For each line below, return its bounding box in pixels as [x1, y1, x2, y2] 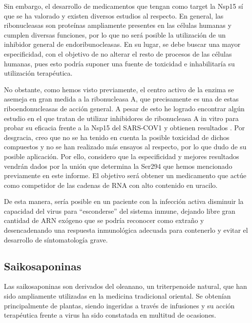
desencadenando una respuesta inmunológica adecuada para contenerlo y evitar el [4, 225, 248, 235]
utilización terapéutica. [4, 68, 73, 78]
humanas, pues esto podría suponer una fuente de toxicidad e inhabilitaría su [4, 58, 235, 68]
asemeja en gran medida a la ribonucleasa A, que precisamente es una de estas [4, 94, 239, 104]
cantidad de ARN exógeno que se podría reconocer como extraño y [4, 215, 204, 225]
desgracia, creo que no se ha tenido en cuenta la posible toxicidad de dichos [4, 132, 230, 142]
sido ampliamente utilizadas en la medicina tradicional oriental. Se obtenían [4, 291, 231, 301]
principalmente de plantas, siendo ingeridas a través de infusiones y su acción [4, 300, 235, 310]
